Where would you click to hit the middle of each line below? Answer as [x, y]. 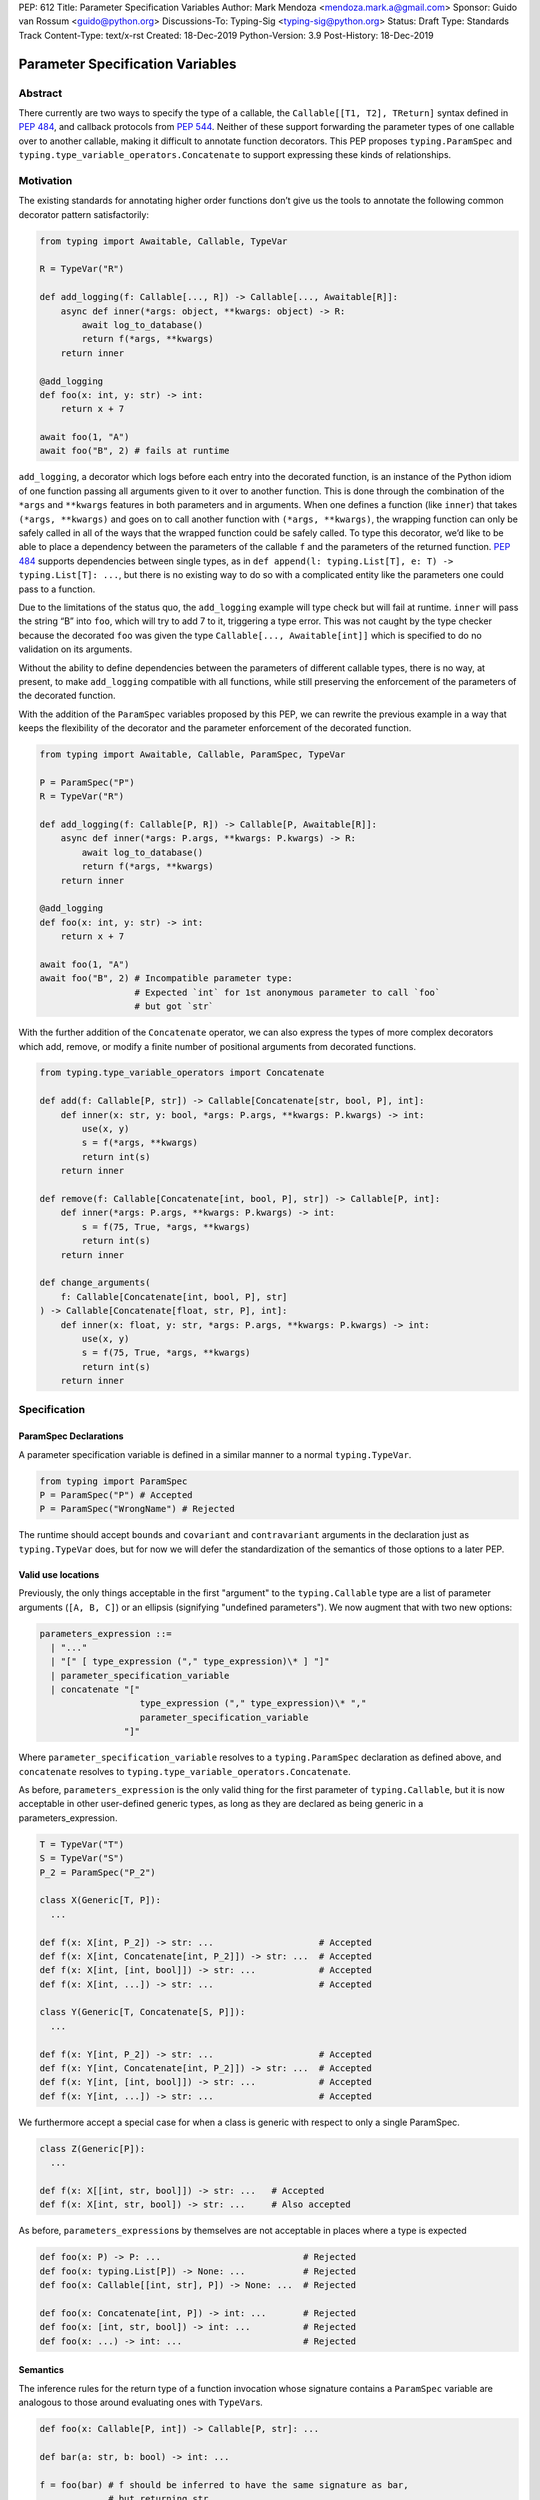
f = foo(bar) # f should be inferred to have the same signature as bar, [224, 2484]
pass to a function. [57, 589]
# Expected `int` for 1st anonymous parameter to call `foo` [287, 992]
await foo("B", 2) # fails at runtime [134, 451]
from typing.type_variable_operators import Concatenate [182, 1073]
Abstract [40, 93]
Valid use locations [59, 1574]
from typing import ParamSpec [113, 1481]
